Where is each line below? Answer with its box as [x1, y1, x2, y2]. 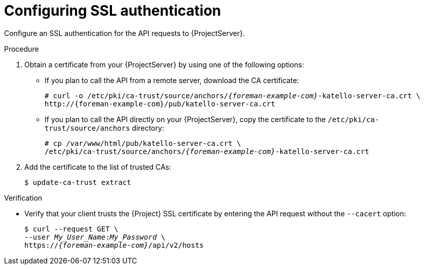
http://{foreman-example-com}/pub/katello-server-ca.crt [45, 99, 276, 108]
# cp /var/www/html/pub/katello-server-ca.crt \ [45, 139, 241, 147]
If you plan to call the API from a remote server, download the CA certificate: [45, 75, 299, 85]
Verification [4, 193, 43, 202]
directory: [132, 123, 164, 132]
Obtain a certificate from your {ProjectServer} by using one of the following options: [24, 60, 304, 69]
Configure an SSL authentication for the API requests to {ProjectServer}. [4, 28, 245, 37]
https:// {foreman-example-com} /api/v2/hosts [24, 241, 204, 249]
